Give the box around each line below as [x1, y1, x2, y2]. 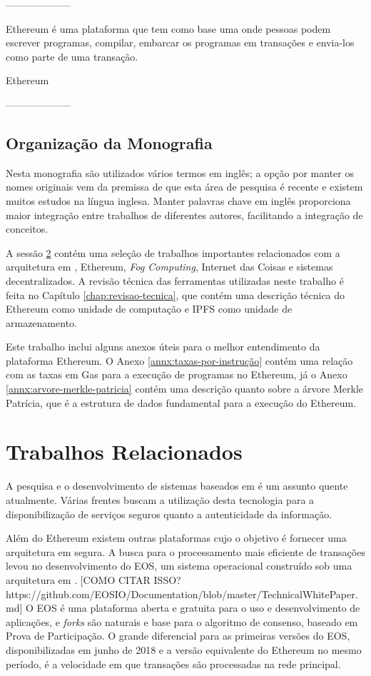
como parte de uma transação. [6, 49, 138, 64]
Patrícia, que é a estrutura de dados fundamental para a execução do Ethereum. [6, 395, 357, 410]
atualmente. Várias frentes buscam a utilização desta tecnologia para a [6, 492, 315, 507]
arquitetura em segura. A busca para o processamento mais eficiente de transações [6, 544, 365, 559]
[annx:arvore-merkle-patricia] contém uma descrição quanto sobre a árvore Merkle [6, 381, 364, 396]
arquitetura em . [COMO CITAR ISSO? [6, 572, 181, 587]
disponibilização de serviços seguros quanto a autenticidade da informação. [6, 506, 332, 521]
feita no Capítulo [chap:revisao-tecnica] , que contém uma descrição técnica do [6, 287, 345, 302]
